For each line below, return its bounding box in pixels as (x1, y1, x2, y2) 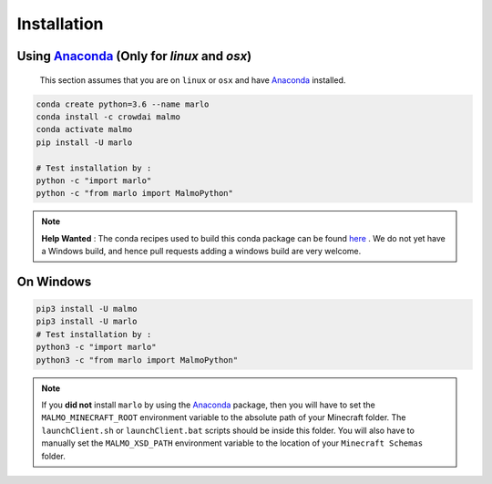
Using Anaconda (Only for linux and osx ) (16, 48, 252, 64)
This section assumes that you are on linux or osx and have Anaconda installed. (39, 74, 346, 86)
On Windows (16, 273, 92, 289)
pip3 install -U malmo (36, 304, 138, 314)
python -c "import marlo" (36, 175, 152, 186)
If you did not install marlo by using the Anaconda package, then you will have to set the (41, 399, 375, 410)
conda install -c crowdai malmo (36, 111, 181, 122)
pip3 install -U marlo (36, 316, 138, 327)
